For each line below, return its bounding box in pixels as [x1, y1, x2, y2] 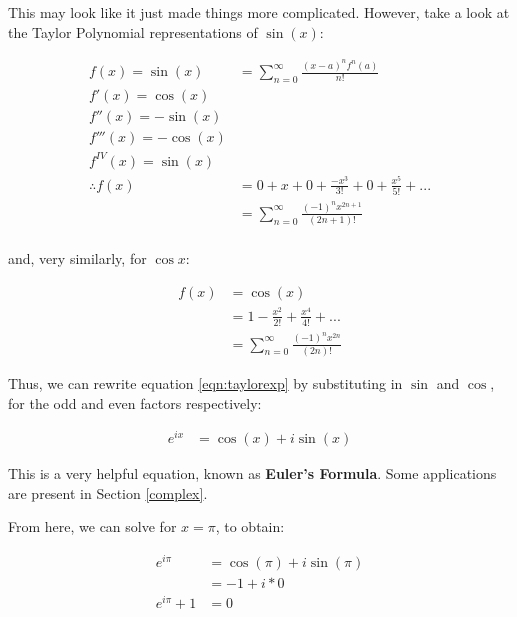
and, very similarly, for [8, 248, 147, 269]
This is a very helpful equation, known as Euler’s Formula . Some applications [8, 463, 497, 484]
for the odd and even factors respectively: [8, 392, 262, 413]
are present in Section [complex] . [8, 482, 208, 503]
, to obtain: [215, 516, 285, 537]
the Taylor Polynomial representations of [8, 21, 258, 42]
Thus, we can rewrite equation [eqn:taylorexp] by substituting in [8, 372, 403, 393]
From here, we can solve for [8, 516, 177, 537]
